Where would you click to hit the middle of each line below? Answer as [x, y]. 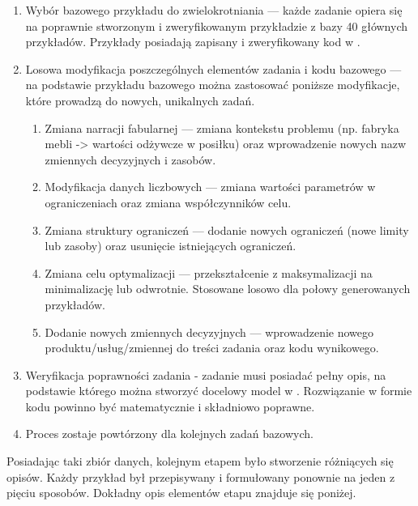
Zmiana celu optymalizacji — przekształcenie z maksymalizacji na [209, 272]
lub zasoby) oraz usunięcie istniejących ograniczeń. [171, 246]
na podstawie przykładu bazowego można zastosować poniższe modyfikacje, [213, 85]
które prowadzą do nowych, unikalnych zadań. [140, 100]
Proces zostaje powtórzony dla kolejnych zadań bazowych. [169, 434]
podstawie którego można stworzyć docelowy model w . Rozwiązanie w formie [219, 391]
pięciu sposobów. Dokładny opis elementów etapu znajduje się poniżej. [181, 493]
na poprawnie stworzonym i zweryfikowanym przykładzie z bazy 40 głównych [217, 26]
